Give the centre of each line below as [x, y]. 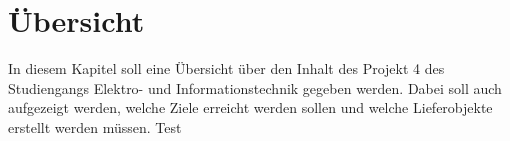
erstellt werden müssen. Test [95, 126]
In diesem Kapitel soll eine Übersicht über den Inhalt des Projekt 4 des [226, 68]
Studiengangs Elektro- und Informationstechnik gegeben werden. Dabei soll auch [255, 87]
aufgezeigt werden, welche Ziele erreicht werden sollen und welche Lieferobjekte [250, 107]
